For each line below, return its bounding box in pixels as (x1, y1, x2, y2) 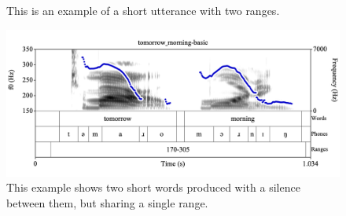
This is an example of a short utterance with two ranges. (6, 2, 280, 18)
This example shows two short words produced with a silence (6, 179, 300, 196)
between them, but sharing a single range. (6, 194, 208, 211)
